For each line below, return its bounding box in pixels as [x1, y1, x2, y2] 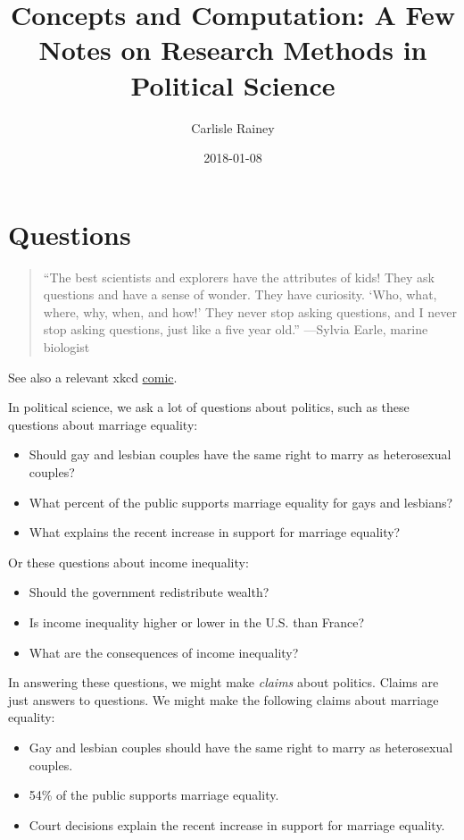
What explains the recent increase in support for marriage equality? [29, 523, 401, 542]
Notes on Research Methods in [38, 31, 427, 68]
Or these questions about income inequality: [8, 552, 249, 571]
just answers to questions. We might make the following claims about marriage [8, 690, 439, 709]
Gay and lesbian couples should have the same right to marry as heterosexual [29, 737, 453, 756]
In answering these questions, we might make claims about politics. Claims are [8, 673, 439, 692]
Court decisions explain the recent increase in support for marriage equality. [29, 815, 445, 834]
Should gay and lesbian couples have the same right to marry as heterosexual [29, 445, 452, 464]
